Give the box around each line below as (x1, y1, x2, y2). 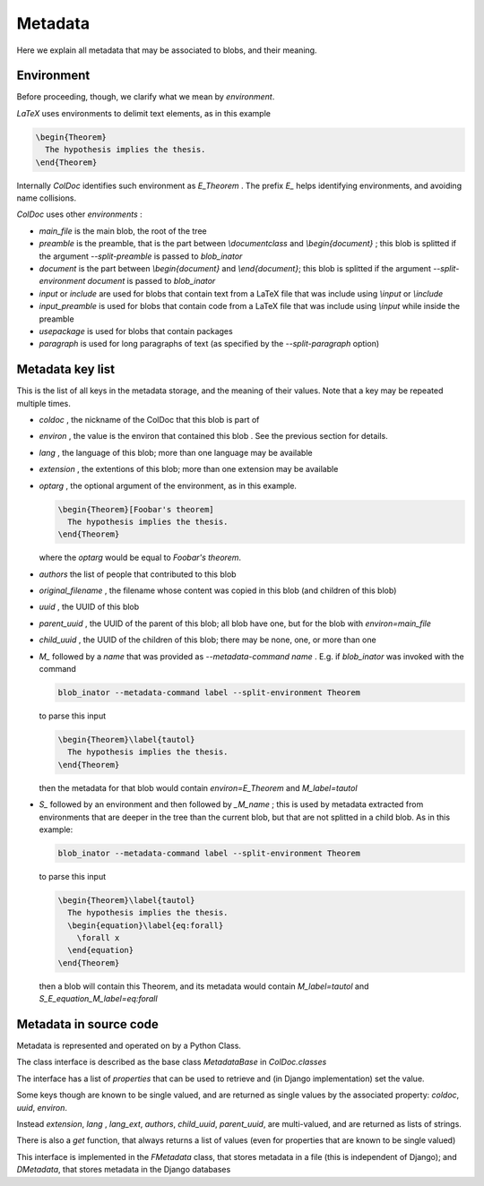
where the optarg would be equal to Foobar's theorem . (39, 552, 242, 563)
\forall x (76, 932, 120, 943)
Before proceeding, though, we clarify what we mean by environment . (16, 91, 275, 102)
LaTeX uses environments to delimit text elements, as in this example (16, 107, 271, 118)
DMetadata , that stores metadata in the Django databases (16, 1165, 231, 1175)
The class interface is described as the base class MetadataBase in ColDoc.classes (16, 1057, 327, 1068)
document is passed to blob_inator (87, 276, 216, 287)
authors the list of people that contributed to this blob (39, 569, 237, 580)
